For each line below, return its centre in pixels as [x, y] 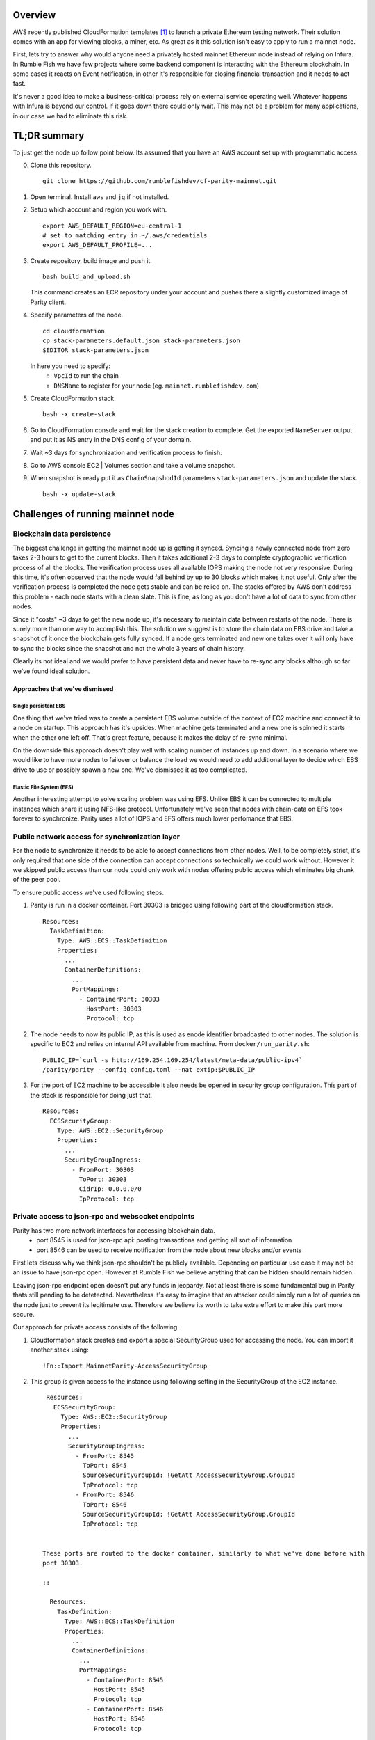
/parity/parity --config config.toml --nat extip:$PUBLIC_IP [149, 1069]
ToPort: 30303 [103, 1179]
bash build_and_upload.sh [87, 277]
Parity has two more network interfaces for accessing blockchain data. [114, 1230]
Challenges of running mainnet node [94, 514]
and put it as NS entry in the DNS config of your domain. [111, 440]
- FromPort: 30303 [103, 1170]
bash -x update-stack [79, 494]
